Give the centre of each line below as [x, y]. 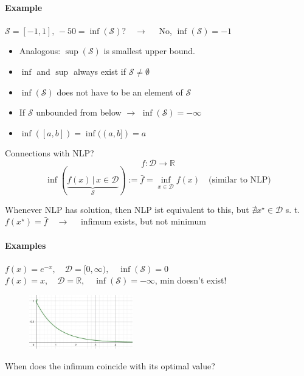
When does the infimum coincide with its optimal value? [110, 365]
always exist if [100, 71]
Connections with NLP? [50, 153]
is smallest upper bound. [149, 51]
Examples [26, 245]
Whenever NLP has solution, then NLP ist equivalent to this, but [127, 209]
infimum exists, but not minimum [143, 221]
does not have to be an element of [120, 92]
